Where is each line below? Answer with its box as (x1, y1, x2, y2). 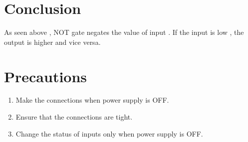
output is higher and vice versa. (4, 36, 101, 47)
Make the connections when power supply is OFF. (15, 95, 169, 105)
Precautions (4, 66, 87, 86)
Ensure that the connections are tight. (15, 112, 133, 122)
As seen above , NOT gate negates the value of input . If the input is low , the (4, 27, 244, 37)
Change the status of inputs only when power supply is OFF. (15, 128, 203, 139)
